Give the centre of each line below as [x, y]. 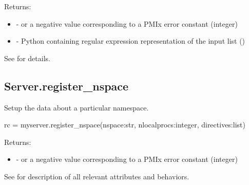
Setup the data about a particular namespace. [76, 107]
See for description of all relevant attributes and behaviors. [97, 176]
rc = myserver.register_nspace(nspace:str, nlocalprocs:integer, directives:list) [125, 125]
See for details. [27, 58]
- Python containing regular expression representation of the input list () [131, 41]
